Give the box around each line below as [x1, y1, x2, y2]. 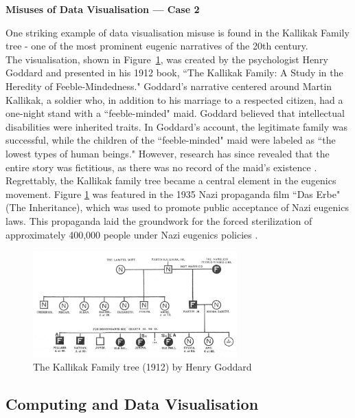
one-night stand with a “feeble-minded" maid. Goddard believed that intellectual [5, 106, 345, 120]
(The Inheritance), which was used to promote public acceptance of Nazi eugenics [5, 200, 349, 214]
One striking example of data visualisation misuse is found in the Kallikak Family [5, 25, 350, 39]
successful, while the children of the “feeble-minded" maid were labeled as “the [5, 133, 336, 147]
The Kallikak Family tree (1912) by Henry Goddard [33, 360, 252, 374]
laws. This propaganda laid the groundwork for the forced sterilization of [5, 213, 312, 228]
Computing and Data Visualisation [5, 393, 259, 415]
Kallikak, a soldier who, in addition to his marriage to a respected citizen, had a [5, 92, 343, 107]
